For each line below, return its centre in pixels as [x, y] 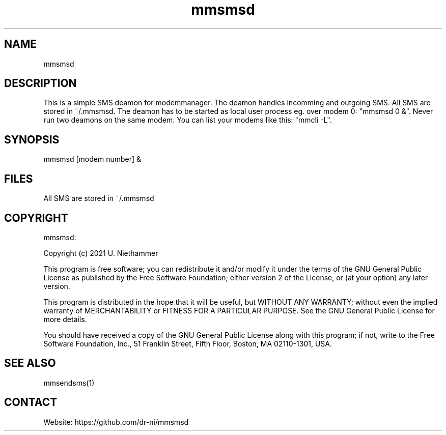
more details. [65, 319]
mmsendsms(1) [69, 383]
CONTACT [31, 402]
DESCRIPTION [40, 83]
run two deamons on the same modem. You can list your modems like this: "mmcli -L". [188, 120]
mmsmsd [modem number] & [92, 159]
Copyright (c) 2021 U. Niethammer [101, 253]
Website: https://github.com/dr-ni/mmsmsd [116, 422]
